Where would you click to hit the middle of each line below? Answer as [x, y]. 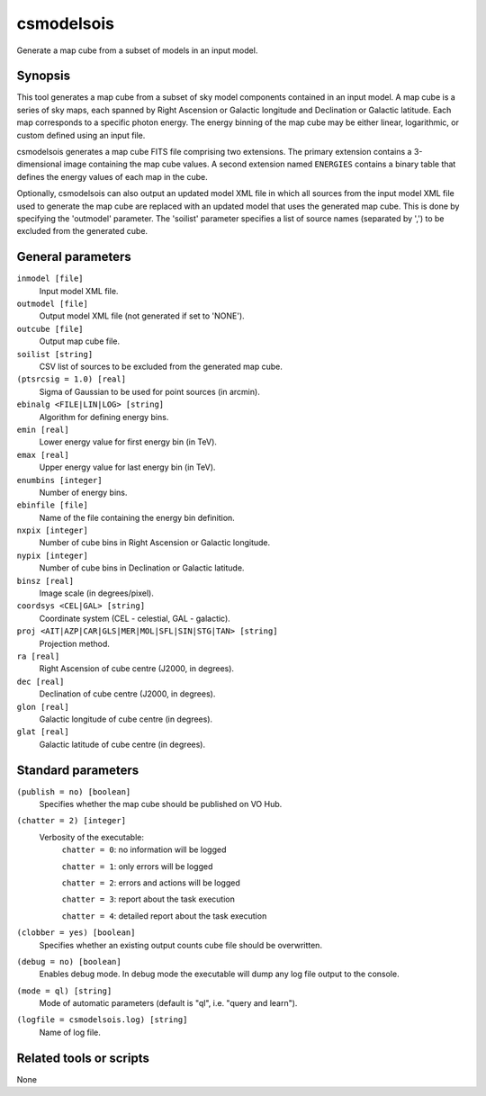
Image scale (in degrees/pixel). [97, 593]
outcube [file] [50, 329]
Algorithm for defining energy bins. [104, 417]
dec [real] [40, 681]
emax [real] [43, 455]
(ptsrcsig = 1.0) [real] [71, 379]
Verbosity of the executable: [91, 837]
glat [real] [43, 732]
